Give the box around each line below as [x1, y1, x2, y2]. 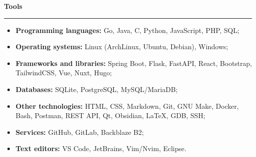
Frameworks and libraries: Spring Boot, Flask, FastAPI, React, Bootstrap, [15, 58, 252, 68]
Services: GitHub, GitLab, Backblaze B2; [15, 126, 144, 137]
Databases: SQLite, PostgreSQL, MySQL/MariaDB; [15, 84, 178, 94]
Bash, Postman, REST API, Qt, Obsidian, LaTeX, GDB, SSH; [15, 110, 205, 121]
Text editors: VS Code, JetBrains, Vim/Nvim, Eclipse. [15, 143, 187, 154]
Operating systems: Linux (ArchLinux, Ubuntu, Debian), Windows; [15, 41, 228, 52]
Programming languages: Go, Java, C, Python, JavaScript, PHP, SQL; [15, 25, 240, 35]
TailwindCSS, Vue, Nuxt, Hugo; [15, 67, 112, 78]
